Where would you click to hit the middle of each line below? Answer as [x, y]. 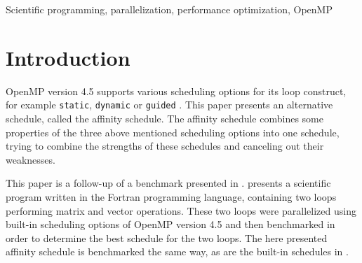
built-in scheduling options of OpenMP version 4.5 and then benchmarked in [170, 224]
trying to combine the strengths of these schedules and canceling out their [165, 146]
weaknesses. [31, 159]
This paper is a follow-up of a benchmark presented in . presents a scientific [168, 183]
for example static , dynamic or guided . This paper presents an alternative [169, 105]
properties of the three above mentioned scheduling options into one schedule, [173, 132]
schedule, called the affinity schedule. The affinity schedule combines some [165, 118]
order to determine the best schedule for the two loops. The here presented [167, 237]
